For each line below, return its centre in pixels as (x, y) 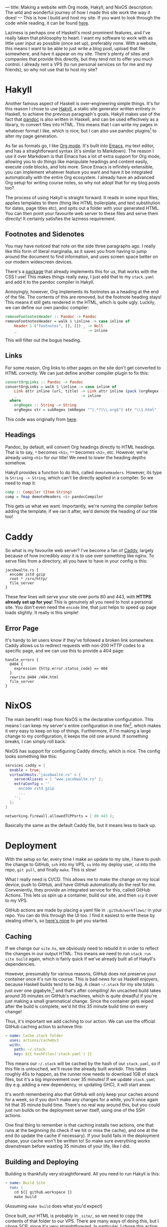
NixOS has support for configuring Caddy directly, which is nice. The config (83, 751)
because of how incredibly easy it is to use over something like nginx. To (80, 556)
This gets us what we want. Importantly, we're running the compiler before (82, 506)
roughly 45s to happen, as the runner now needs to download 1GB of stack (82, 1074)
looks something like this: (31, 756)
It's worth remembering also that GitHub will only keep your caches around (82, 1094)
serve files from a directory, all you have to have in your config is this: (76, 561)
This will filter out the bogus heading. (43, 340)
